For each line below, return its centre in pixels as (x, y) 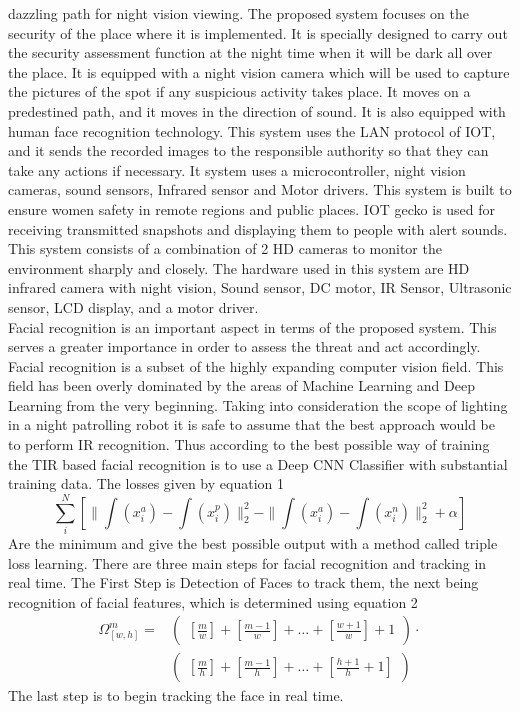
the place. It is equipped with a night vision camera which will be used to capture (259, 71)
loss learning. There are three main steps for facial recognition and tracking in (247, 562)
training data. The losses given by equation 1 (146, 483)
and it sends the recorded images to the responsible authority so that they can (248, 150)
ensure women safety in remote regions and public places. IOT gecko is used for (252, 208)
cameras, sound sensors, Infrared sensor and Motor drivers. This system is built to (260, 189)
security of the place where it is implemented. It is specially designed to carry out (258, 32)
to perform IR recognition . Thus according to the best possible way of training (249, 444)
